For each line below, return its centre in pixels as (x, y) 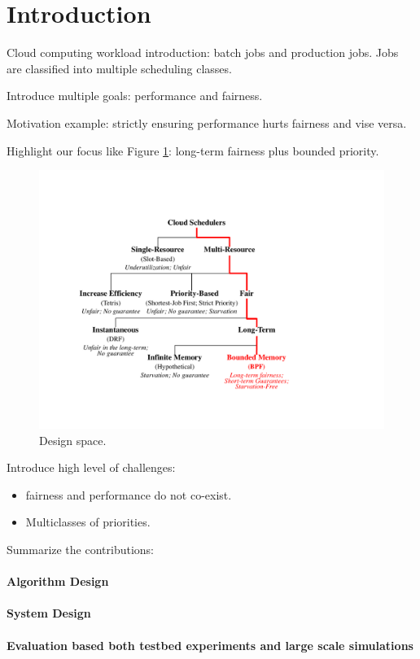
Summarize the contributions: (81, 550)
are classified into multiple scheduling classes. (119, 68)
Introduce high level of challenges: (91, 467)
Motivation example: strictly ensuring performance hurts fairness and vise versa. (207, 122)
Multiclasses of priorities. (88, 522)
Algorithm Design (58, 581)
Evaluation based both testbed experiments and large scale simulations (210, 645)
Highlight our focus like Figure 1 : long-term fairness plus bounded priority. (193, 150)
